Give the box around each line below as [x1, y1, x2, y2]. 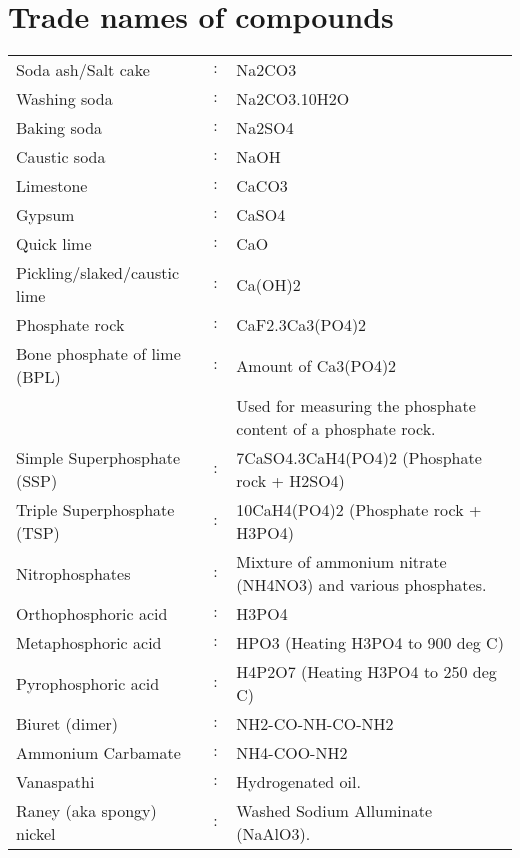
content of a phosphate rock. [236, 417, 436, 441]
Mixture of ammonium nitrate [236, 550, 447, 574]
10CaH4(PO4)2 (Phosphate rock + [236, 498, 482, 522]
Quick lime [16, 232, 92, 256]
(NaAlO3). [236, 822, 311, 846]
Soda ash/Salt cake [16, 58, 150, 82]
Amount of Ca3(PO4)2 [236, 353, 397, 377]
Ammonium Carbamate [16, 741, 181, 765]
